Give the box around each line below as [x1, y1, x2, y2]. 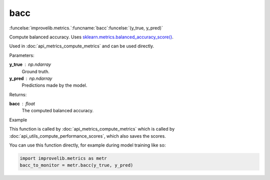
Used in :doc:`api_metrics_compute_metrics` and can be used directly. [9, 43, 154, 49]
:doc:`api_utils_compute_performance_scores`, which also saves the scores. [9, 133, 166, 139]
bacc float [9, 101, 35, 107]
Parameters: [9, 52, 34, 58]
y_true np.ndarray [9, 61, 51, 67]
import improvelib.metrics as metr [19, 156, 107, 161]
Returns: [9, 91, 27, 97]
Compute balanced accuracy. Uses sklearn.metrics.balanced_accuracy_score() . [9, 34, 173, 40]
